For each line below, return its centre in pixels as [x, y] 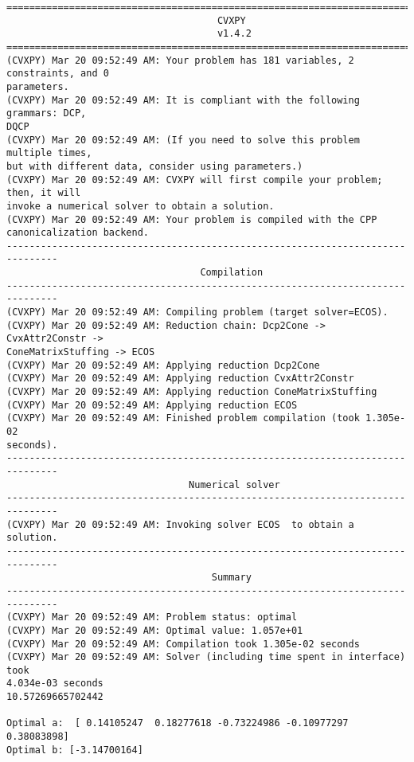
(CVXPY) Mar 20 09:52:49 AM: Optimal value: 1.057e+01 [155, 630]
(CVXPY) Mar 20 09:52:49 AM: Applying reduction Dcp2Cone [163, 365]
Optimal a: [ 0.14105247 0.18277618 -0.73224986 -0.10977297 [178, 723]
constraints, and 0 [58, 74]
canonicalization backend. [78, 233]
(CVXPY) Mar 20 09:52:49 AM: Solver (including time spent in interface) [206, 657]
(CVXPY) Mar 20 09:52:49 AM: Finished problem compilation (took [183, 418]
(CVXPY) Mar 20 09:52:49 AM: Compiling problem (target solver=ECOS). [197, 313]
